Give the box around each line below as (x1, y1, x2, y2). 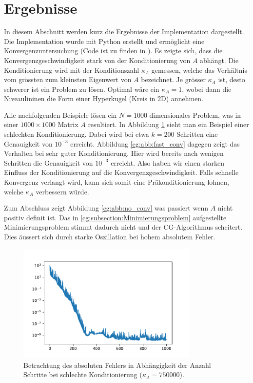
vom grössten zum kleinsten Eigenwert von (4, 74, 132, 85)
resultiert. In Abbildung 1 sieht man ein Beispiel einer (88, 119, 249, 129)
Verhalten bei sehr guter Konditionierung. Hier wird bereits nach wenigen (4, 148, 224, 158)
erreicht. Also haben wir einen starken (111, 157, 225, 168)
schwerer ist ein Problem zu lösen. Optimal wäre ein (4, 84, 159, 94)
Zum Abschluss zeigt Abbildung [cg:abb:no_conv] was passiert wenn (4, 203, 208, 213)
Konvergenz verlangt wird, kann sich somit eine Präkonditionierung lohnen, (4, 177, 229, 187)
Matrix (58, 119, 78, 129)
